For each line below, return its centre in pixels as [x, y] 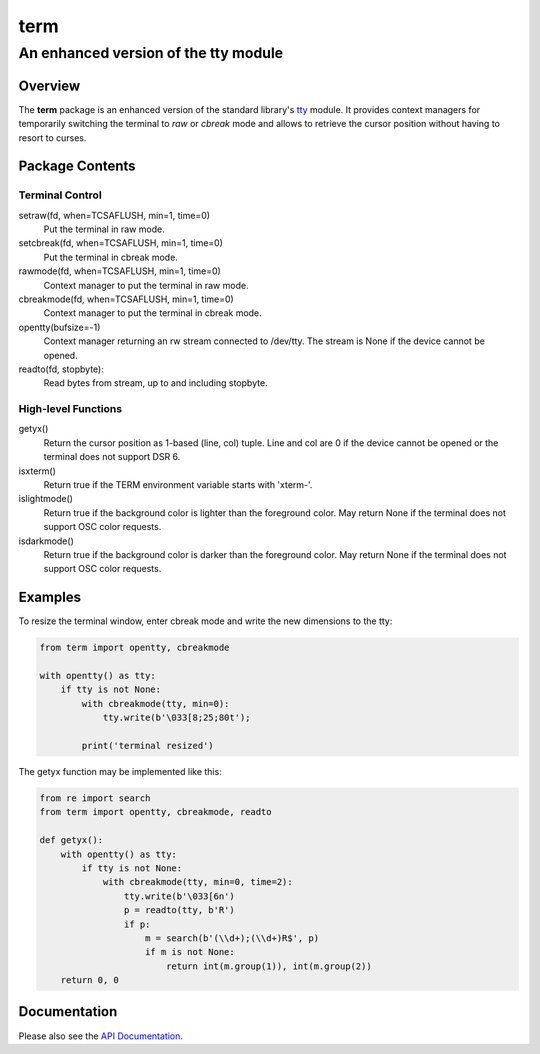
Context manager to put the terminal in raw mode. [146, 285]
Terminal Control [60, 195]
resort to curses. [52, 137]
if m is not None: [190, 952]
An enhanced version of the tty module [151, 53]
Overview [49, 85]
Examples [50, 597]
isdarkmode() [46, 541]
